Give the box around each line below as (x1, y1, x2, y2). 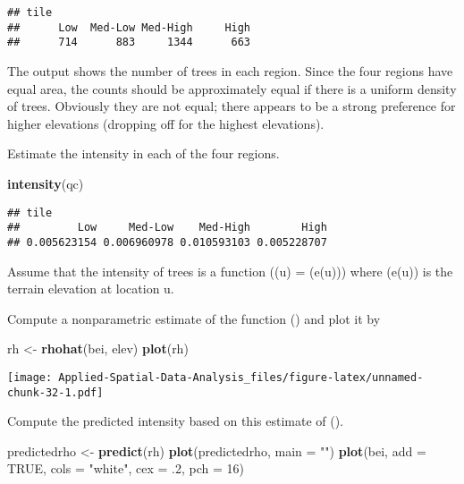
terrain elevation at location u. (7, 279, 174, 298)
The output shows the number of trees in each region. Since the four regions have (7, 61, 453, 80)
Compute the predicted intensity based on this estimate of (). (7, 412, 343, 430)
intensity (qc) (7, 174, 84, 192)
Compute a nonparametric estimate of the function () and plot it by (7, 309, 381, 327)
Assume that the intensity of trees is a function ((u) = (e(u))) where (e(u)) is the (7, 261, 453, 280)
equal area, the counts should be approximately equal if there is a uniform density (7, 79, 457, 98)
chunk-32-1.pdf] (7, 386, 104, 399)
